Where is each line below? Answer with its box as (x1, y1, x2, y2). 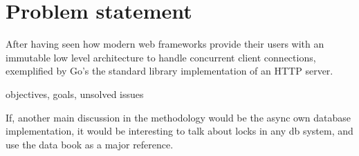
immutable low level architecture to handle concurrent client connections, (6, 50, 316, 64)
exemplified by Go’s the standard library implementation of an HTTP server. (6, 64, 333, 78)
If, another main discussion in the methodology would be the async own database (6, 110, 351, 124)
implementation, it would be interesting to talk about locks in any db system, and (6, 124, 353, 138)
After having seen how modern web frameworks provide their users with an (6, 37, 324, 51)
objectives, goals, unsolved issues (6, 86, 144, 101)
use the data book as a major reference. (6, 137, 174, 151)
